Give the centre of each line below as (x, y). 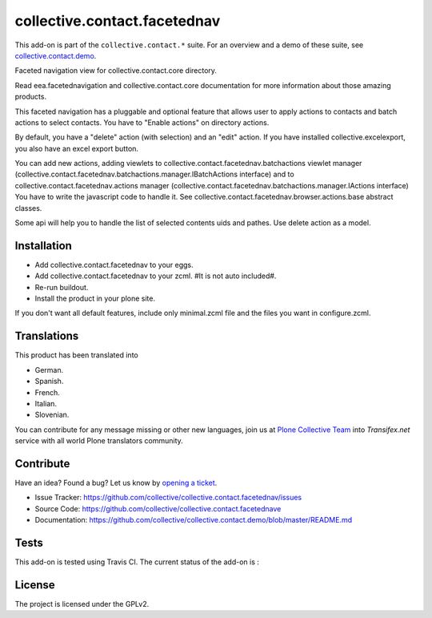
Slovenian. (52, 415)
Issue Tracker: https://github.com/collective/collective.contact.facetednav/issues (168, 498)
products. (31, 97)
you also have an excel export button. (77, 148)
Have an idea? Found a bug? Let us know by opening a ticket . (116, 483)
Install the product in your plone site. (95, 299)
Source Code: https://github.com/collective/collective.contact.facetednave (158, 508)
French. (47, 392)
